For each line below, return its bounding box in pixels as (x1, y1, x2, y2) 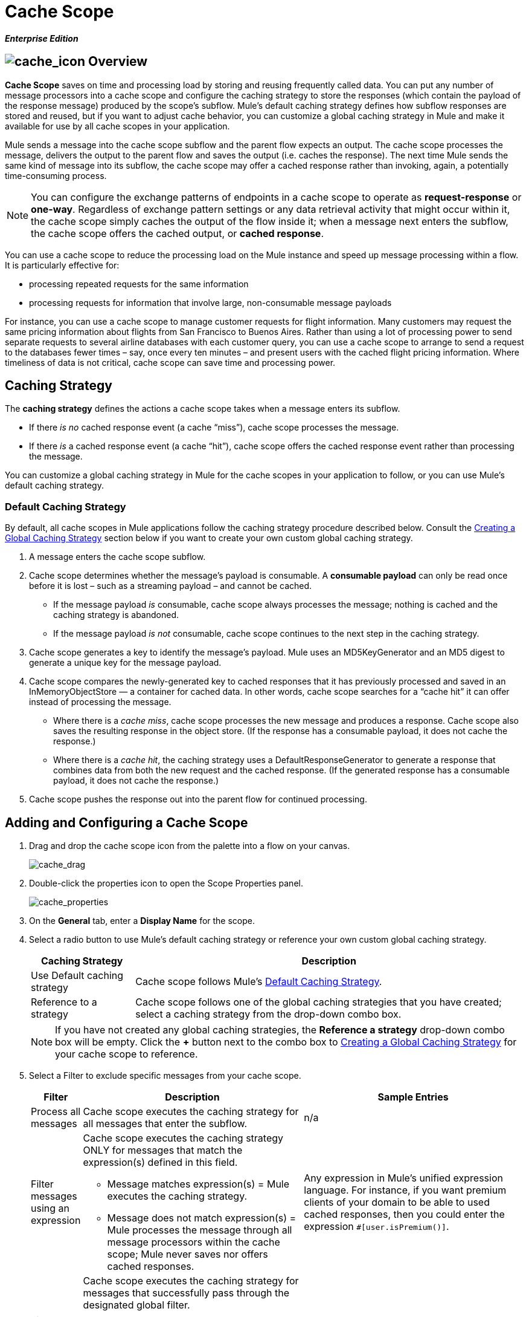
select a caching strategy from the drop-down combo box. (135, 1008, 402, 1021)
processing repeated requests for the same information (29, 278, 249, 289)
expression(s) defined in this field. (83, 1156, 238, 1169)
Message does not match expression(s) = (107, 1212, 297, 1224)
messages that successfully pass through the (83, 1287, 290, 1299)
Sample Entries (377, 1091, 449, 1104)
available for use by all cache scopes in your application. (5, 120, 230, 131)
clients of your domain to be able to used (304, 1196, 490, 1209)
